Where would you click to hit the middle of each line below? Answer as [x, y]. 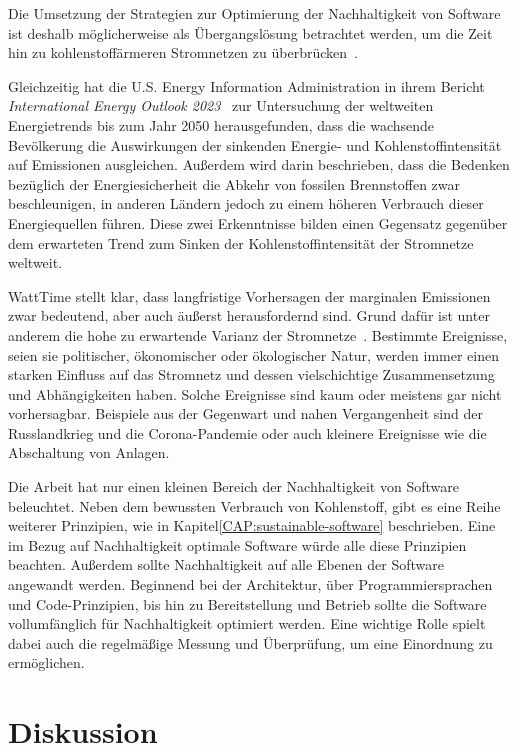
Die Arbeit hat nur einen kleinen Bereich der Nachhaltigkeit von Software [233, 486]
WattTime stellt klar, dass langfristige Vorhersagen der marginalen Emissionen [249, 295]
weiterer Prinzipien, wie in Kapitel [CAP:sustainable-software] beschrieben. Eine [252, 525]
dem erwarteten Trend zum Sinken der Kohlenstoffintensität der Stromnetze [241, 242]
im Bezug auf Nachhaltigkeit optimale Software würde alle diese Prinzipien [237, 544]
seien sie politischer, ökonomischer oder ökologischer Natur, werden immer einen [254, 354]
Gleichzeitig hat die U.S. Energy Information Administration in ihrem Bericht [246, 85]
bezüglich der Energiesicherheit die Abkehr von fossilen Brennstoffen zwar [234, 183]
